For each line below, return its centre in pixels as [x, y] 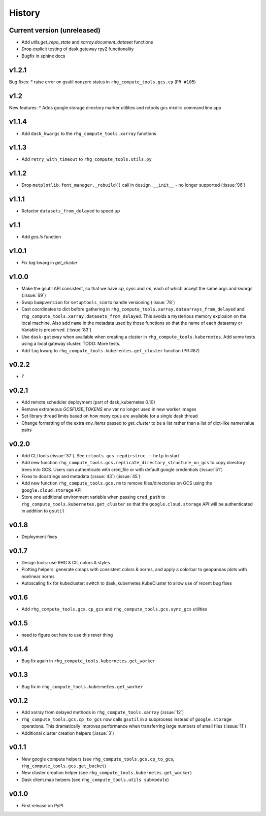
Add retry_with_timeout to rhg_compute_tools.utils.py [87, 159]
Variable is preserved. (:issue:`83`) [56, 330]
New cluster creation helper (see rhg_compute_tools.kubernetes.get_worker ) [107, 773]
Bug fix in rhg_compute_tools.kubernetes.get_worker [82, 686]
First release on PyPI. [43, 805]
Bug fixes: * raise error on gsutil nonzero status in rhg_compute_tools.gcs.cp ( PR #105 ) [102, 82]
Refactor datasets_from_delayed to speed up [71, 211]
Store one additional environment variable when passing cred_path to [94, 497]
